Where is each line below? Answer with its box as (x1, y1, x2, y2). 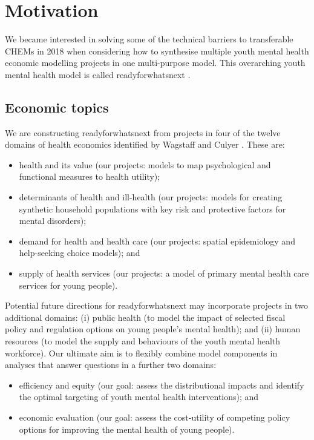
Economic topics (5, 97, 109, 116)
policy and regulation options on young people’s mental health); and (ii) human (5, 323, 301, 335)
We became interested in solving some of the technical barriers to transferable (5, 33, 293, 45)
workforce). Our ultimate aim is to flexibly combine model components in (5, 346, 278, 359)
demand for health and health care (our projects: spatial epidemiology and (19, 234, 295, 247)
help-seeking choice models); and (19, 246, 140, 259)
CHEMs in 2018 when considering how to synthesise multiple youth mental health (5, 44, 309, 57)
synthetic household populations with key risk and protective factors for (19, 202, 286, 215)
